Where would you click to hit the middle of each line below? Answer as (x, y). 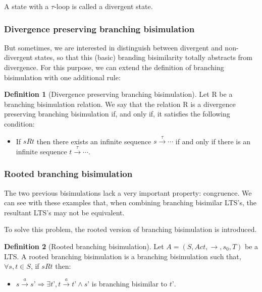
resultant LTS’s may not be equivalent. (64, 212)
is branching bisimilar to (129, 283)
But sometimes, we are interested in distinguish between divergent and (113, 47)
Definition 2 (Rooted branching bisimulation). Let (84, 246)
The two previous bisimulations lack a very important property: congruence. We (128, 192)
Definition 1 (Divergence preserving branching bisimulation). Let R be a (118, 94)
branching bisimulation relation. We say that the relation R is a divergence (120, 104)
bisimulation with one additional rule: (62, 77)
